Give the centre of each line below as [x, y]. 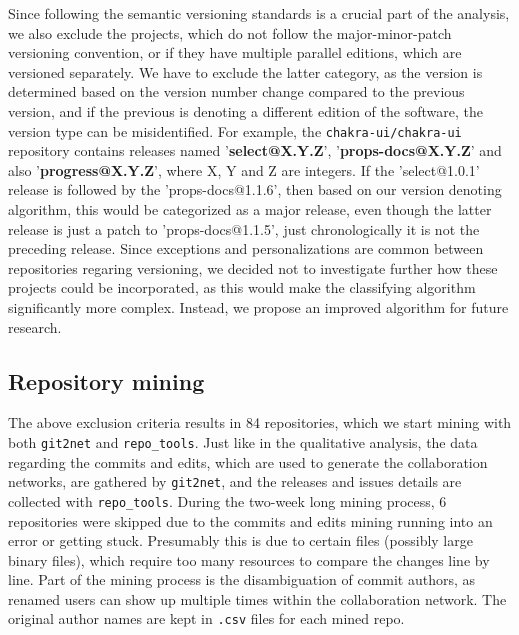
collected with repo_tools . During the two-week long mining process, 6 [227, 500]
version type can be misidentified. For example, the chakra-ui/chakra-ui [235, 130]
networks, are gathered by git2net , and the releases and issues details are [235, 481]
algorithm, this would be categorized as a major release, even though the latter [250, 209]
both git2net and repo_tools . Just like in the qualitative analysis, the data [243, 441]
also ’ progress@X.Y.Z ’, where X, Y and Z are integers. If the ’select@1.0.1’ [244, 169]
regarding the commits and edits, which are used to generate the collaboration [248, 461]
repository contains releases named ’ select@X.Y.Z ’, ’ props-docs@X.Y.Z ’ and [255, 150]
